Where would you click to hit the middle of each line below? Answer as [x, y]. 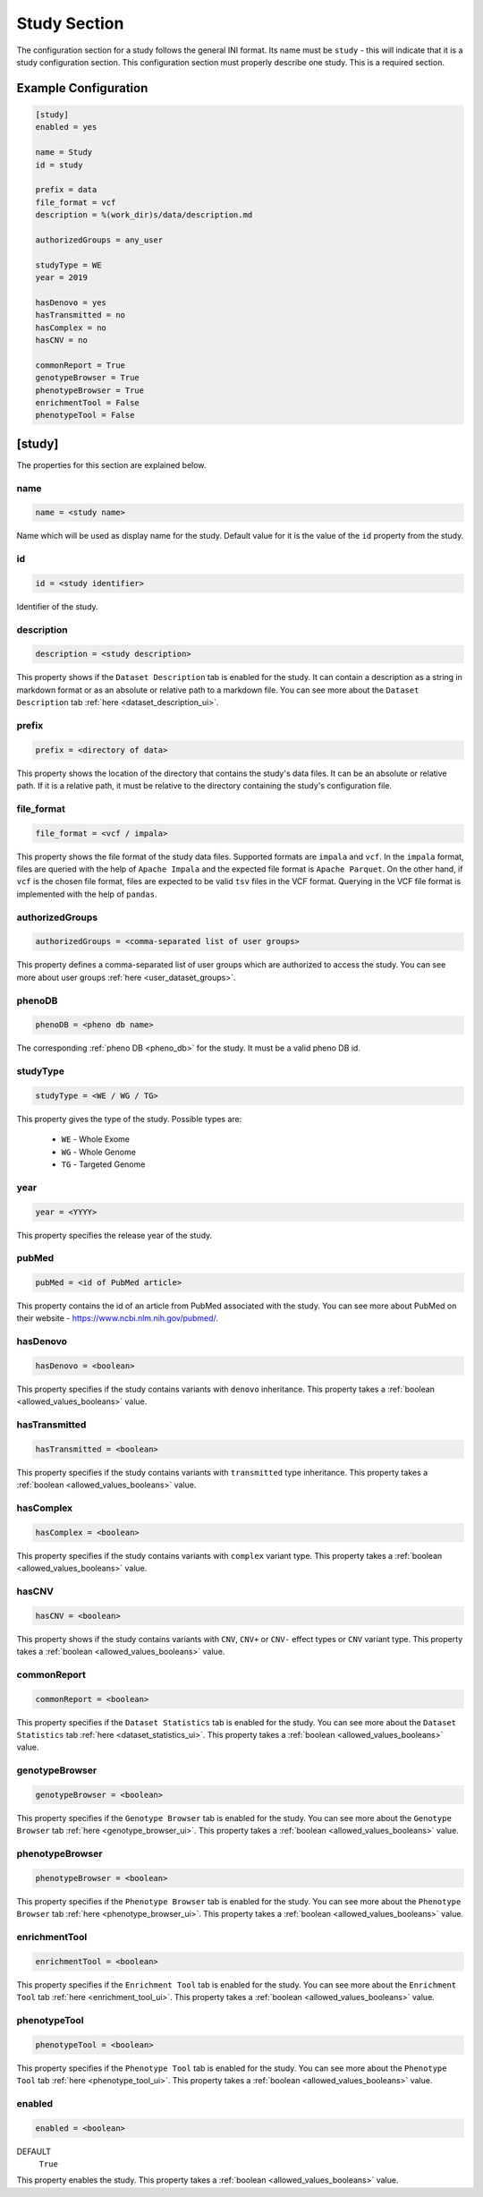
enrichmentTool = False [88, 402]
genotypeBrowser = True [88, 378]
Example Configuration [82, 88]
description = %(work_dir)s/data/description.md [144, 215]
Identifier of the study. [57, 606]
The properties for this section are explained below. [111, 464]
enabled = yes [66, 127]
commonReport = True [80, 365]
